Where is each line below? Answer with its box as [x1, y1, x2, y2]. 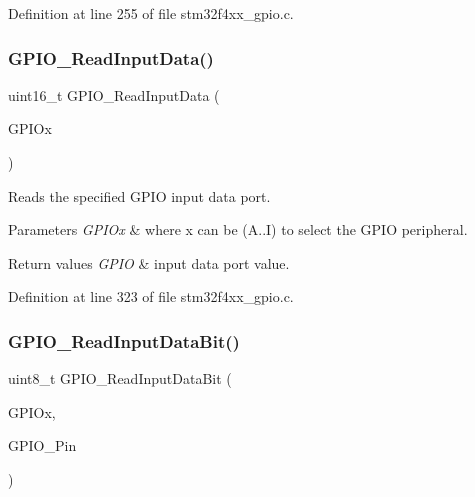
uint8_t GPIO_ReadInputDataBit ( [8, 368, 232, 389]
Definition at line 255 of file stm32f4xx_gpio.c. [8, 3, 294, 23]
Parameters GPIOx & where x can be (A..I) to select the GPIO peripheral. [8, 219, 468, 240]
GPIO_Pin [8, 435, 77, 456]
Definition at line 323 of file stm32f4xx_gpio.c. [8, 286, 294, 307]
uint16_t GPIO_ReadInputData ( [8, 84, 220, 105]
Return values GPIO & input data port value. [8, 252, 290, 273]
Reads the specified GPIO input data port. [8, 185, 271, 206]
